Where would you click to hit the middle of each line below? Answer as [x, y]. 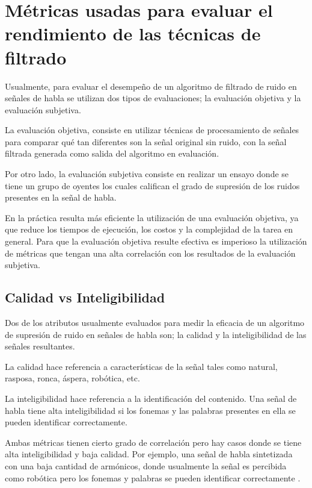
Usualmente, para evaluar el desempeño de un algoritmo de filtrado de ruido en [151, 86]
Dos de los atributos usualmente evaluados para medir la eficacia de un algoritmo [155, 323]
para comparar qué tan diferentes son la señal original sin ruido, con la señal [146, 141]
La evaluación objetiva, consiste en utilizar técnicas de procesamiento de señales [152, 130]
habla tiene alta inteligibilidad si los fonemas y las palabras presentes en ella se [150, 410]
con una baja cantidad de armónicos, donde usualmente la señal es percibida [146, 465]
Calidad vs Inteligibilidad [85, 297]
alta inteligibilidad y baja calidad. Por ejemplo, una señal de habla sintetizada [149, 454]
